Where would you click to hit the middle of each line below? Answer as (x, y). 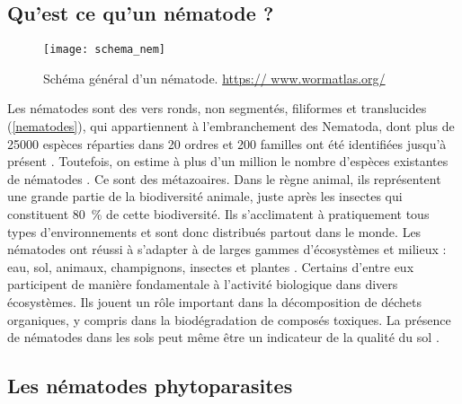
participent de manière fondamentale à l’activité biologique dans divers (203, 284)
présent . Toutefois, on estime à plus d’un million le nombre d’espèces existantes (228, 161)
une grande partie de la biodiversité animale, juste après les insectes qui (205, 196)
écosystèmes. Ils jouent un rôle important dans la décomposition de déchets (215, 301)
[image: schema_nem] (105, 50)
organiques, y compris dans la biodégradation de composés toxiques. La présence (229, 319)
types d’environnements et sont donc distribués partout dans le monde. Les (214, 231)
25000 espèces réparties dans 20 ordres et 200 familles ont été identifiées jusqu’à (227, 143)
